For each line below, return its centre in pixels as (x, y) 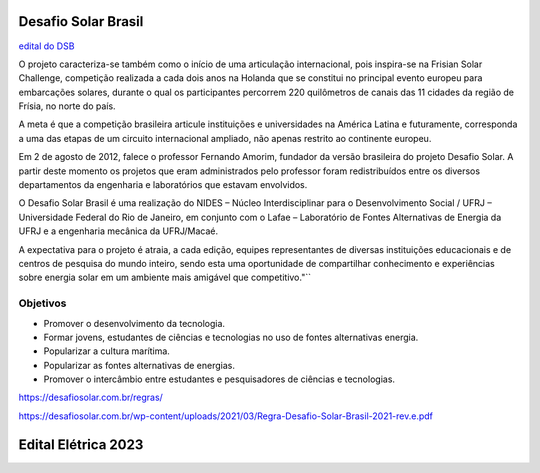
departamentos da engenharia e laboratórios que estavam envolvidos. (163, 185)
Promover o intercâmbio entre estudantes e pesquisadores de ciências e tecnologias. (219, 379)
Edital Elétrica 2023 (81, 444)
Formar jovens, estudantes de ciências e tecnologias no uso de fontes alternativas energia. (231, 337)
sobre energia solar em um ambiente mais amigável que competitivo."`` (165, 277)
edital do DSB (46, 46)
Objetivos (42, 303)
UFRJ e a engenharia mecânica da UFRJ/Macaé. (118, 231)
